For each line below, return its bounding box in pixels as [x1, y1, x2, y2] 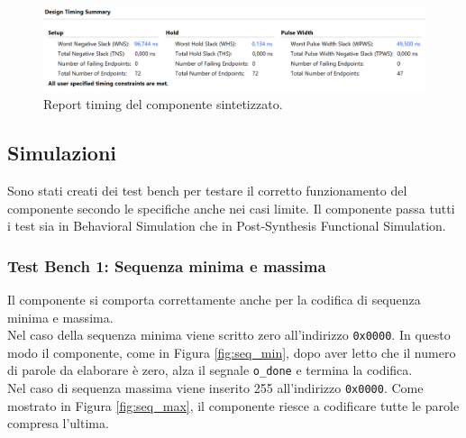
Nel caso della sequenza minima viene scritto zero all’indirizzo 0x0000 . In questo [7, 325, 451, 344]
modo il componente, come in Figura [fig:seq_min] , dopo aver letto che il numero [7, 342, 456, 361]
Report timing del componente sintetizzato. [43, 95, 283, 114]
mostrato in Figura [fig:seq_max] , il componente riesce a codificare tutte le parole [7, 396, 460, 415]
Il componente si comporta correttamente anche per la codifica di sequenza [7, 289, 421, 308]
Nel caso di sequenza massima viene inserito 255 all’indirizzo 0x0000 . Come [7, 379, 424, 397]
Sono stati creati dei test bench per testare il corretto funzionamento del [7, 180, 407, 199]
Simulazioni [7, 139, 117, 167]
